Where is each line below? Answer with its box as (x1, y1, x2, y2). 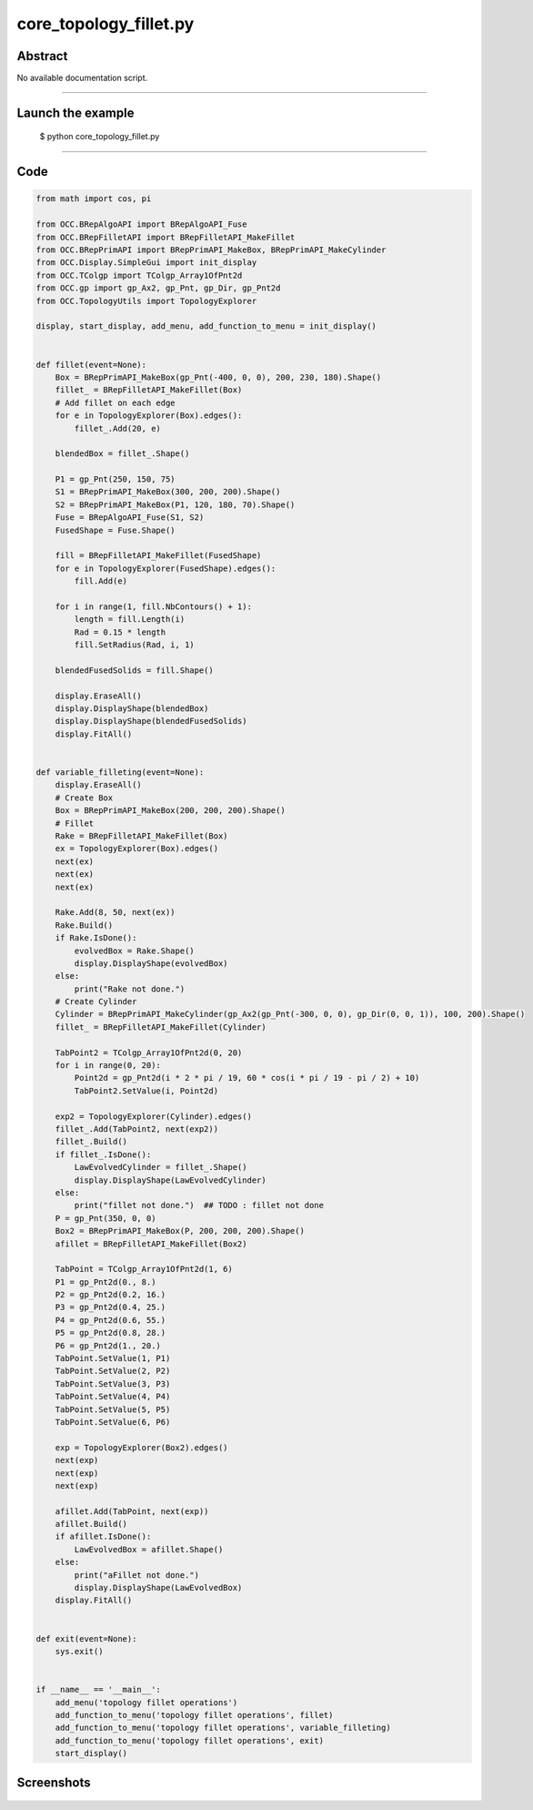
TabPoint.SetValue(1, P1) (55, 1353, 171, 1364)
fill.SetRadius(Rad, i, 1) (74, 640, 195, 650)
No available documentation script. (16, 73, 148, 84)
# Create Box (55, 792, 114, 803)
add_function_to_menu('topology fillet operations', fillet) (55, 1710, 334, 1720)
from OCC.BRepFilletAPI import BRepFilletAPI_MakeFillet (35, 232, 296, 242)
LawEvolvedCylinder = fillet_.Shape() (74, 1162, 247, 1173)
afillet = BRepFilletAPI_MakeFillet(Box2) (55, 1238, 247, 1249)
